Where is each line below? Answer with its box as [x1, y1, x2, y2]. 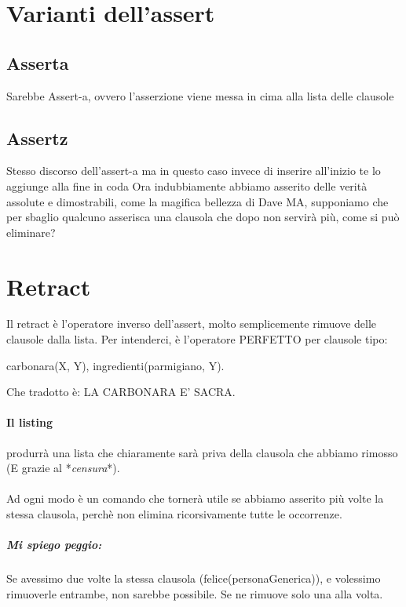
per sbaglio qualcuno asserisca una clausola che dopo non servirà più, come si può [6, 209, 400, 225]
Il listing [6, 414, 53, 431]
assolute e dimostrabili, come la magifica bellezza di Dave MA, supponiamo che [6, 193, 389, 209]
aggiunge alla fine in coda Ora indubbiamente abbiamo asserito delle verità [6, 177, 368, 194]
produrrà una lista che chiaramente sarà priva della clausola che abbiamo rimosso [6, 444, 398, 460]
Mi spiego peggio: [6, 536, 102, 553]
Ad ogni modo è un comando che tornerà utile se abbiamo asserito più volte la [6, 490, 384, 507]
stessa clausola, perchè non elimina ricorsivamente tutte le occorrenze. [6, 506, 342, 522]
